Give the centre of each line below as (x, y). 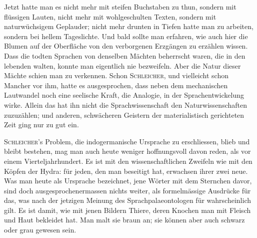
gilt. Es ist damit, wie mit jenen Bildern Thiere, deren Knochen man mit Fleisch (127, 210)
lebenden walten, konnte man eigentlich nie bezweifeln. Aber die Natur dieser (122, 65)
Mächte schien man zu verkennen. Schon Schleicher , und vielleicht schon (116, 75)
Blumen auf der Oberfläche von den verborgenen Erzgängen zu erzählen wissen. (126, 46)
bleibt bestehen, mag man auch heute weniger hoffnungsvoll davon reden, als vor (127, 151)
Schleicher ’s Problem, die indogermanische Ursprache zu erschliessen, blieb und (127, 141)
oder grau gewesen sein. (40, 230)
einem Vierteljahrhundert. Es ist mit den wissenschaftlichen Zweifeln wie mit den (128, 161)
